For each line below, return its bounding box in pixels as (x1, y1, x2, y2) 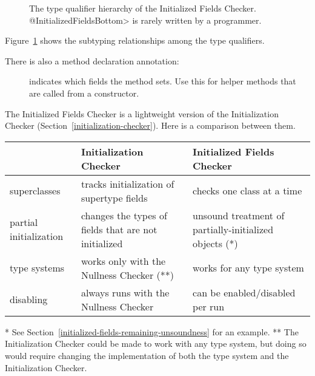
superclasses (10, 183, 61, 198)
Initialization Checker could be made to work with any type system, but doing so (5, 337, 307, 350)
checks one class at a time (193, 183, 302, 198)
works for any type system (193, 261, 304, 275)
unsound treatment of (193, 208, 285, 222)
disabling (10, 292, 48, 307)
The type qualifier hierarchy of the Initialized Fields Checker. (29, 2, 256, 14)
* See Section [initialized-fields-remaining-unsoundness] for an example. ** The (5, 325, 299, 338)
